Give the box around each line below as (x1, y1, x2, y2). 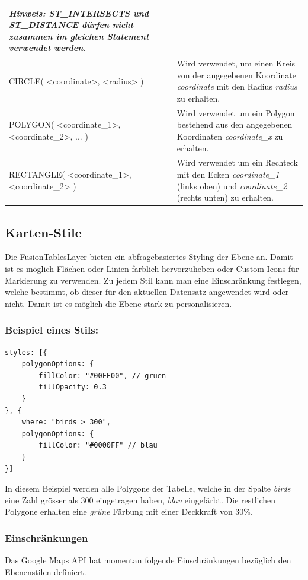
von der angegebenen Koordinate (177, 68, 296, 81)
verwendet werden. (9, 42, 86, 54)
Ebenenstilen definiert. (5, 565, 86, 578)
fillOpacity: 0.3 (38, 383, 107, 392)
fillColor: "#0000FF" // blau (38, 441, 158, 450)
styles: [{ (5, 348, 47, 357)
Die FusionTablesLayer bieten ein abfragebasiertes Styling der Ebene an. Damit (5, 251, 293, 263)
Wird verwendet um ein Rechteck (177, 156, 298, 169)
